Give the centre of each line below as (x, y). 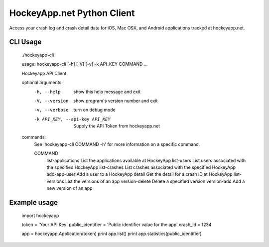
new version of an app (69, 188)
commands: (34, 137)
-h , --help (47, 92)
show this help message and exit (107, 92)
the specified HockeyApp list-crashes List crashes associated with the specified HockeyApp (141, 167)
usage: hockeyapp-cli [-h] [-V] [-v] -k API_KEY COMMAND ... (85, 64)
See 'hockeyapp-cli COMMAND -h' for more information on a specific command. (117, 144)
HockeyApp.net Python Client (72, 13)
